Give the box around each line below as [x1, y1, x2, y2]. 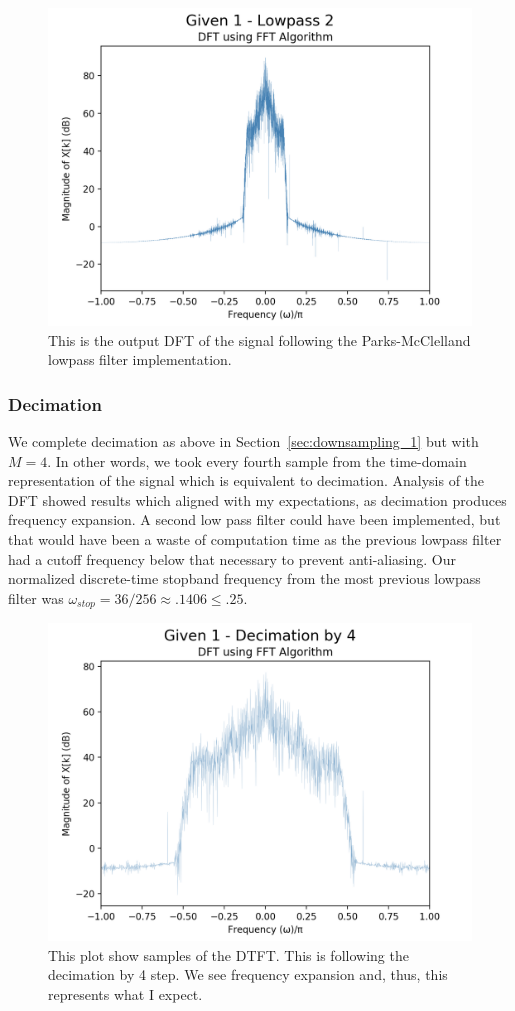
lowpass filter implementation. [48, 349, 232, 370]
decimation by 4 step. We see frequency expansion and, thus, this [48, 964, 448, 985]
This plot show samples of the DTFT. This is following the [48, 944, 409, 965]
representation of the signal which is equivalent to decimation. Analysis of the [8, 470, 485, 491]
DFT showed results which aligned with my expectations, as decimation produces [8, 489, 507, 510]
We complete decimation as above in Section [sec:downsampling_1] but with [8, 431, 479, 451]
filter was [8, 587, 64, 608]
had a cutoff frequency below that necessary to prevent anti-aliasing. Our [8, 548, 456, 569]
